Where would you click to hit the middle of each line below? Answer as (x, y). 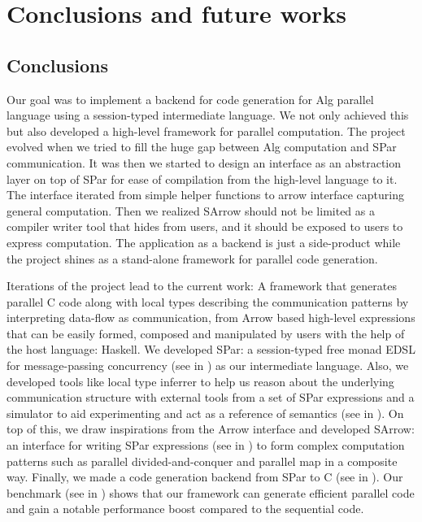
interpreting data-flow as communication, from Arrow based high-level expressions (211, 318)
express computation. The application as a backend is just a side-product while (204, 242)
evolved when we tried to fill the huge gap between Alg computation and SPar (202, 147)
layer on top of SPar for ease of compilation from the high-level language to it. (202, 178)
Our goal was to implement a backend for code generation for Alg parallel (190, 99)
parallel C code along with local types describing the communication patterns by (208, 301)
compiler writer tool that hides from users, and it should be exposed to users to (205, 226)
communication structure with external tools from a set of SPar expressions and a (211, 397)
